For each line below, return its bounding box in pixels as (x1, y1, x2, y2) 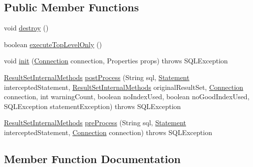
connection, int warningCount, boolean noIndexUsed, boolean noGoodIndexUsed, (4, 91, 250, 102)
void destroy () (4, 23, 49, 33)
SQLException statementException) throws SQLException (4, 101, 181, 111)
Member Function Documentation (4, 151, 181, 166)
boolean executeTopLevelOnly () (4, 39, 102, 49)
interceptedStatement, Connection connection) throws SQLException (4, 127, 212, 137)
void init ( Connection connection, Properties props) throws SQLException (4, 56, 228, 66)
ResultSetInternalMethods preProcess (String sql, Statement (4, 117, 187, 128)
